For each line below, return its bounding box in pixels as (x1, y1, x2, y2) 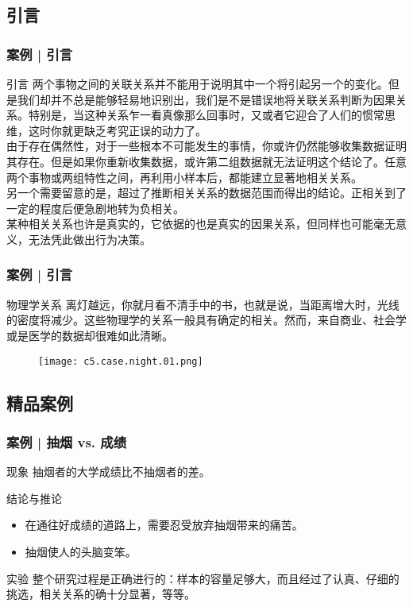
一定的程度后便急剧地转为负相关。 (6, 199, 184, 216)
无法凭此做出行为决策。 (28, 230, 151, 247)
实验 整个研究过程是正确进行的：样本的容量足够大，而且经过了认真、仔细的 (6, 570, 399, 586)
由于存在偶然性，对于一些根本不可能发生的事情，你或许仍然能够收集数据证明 (6, 137, 407, 154)
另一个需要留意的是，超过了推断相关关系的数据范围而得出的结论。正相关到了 (6, 184, 407, 201)
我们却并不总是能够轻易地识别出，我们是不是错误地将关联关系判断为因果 (17, 91, 396, 107)
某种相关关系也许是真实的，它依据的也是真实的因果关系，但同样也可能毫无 (6, 215, 396, 232)
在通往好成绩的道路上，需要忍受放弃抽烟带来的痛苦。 (25, 516, 303, 533)
